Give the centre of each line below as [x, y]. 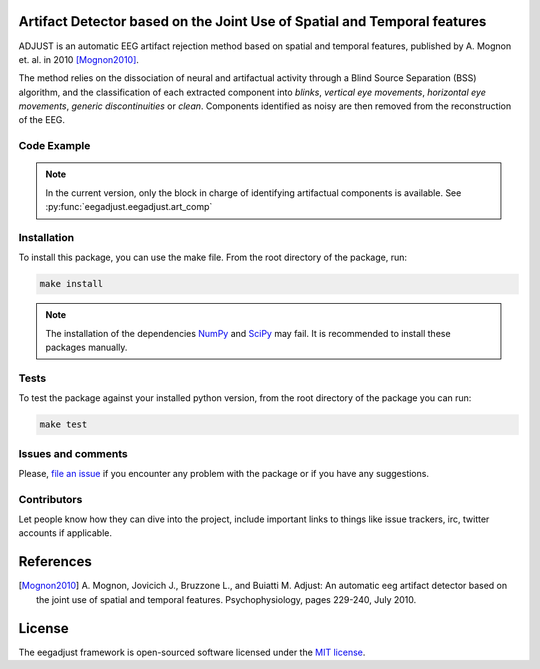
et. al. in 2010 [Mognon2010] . [79, 59]
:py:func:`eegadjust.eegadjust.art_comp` [129, 207]
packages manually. [86, 347]
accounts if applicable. [65, 533]
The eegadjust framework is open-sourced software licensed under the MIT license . [192, 652]
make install [71, 284]
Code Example [54, 146]
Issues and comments [73, 453]
